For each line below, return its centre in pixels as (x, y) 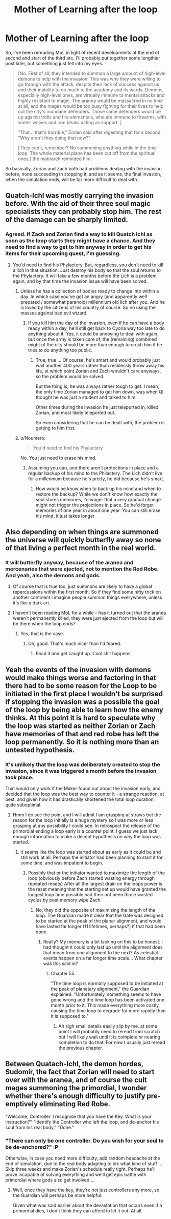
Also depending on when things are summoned (82, 532)
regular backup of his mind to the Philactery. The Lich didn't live (95, 473)
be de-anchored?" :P (32, 1147)
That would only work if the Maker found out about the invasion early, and (83, 788)
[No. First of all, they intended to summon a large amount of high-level (92, 73)
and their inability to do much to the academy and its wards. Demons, (91, 90)
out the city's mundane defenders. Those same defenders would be (89, 111)
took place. (20, 777)
